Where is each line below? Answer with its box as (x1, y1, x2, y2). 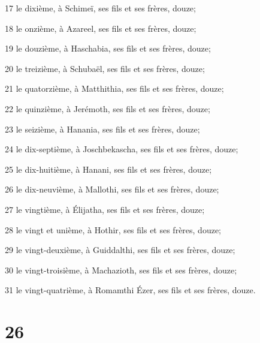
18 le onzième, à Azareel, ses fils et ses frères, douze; (5, 22, 196, 34)
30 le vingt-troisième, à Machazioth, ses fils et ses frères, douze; (5, 263, 237, 276)
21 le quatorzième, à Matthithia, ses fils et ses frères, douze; (5, 82, 224, 95)
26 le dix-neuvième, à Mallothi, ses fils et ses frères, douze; (5, 183, 219, 195)
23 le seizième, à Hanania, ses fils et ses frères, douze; (5, 122, 200, 135)
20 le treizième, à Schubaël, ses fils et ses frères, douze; (5, 62, 205, 74)
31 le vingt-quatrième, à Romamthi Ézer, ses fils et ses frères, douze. (5, 284, 256, 296)
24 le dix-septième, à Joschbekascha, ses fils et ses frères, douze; (5, 143, 238, 155)
